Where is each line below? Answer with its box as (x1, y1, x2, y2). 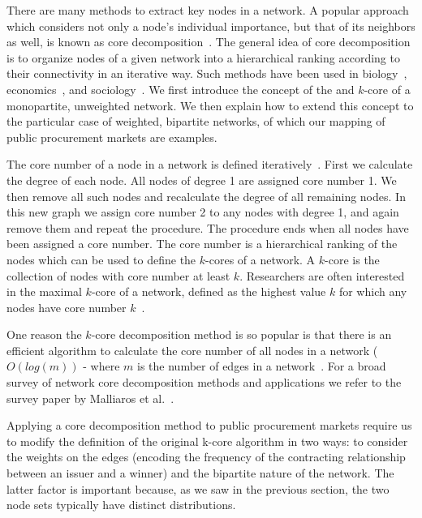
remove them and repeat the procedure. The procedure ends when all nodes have (6, 219, 409, 236)
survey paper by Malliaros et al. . (6, 389, 174, 406)
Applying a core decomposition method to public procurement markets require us (6, 417, 412, 434)
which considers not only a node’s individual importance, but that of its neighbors (6, 17, 416, 34)
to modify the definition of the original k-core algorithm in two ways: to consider (6, 432, 408, 449)
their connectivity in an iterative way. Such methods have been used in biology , (6, 65, 407, 82)
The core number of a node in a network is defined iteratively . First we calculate (6, 156, 413, 173)
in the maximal (6, 283, 82, 300)
